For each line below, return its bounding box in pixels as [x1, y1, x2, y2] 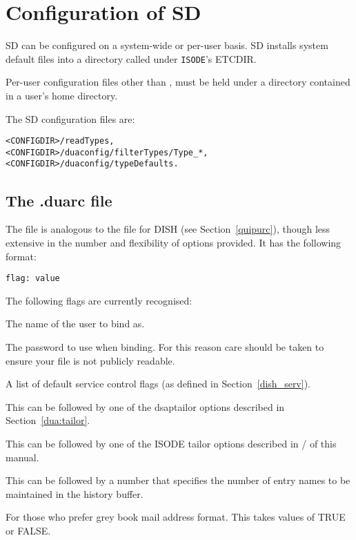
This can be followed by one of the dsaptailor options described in [6, 399, 285, 414]
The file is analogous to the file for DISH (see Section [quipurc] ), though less [6, 222, 330, 236]
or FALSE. [6, 523, 51, 537]
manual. [6, 450, 39, 464]
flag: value [6, 273, 60, 284]
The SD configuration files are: [6, 111, 135, 126]
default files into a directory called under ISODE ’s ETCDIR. [6, 51, 257, 66]
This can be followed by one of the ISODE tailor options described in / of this [6, 436, 337, 450]
